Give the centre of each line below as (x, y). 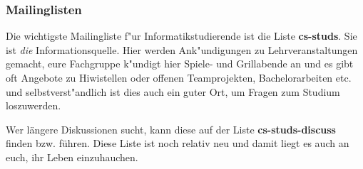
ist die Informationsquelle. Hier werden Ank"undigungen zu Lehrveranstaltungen (182, 49)
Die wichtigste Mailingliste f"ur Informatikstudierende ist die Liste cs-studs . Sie (181, 36)
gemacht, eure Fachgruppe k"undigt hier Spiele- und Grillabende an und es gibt (180, 64)
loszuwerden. (34, 105)
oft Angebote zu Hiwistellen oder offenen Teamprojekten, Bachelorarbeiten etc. (179, 77)
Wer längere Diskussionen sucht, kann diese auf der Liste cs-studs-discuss (171, 129)
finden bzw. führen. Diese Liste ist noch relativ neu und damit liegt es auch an (178, 143)
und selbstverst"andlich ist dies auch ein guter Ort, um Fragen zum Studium (173, 91)
